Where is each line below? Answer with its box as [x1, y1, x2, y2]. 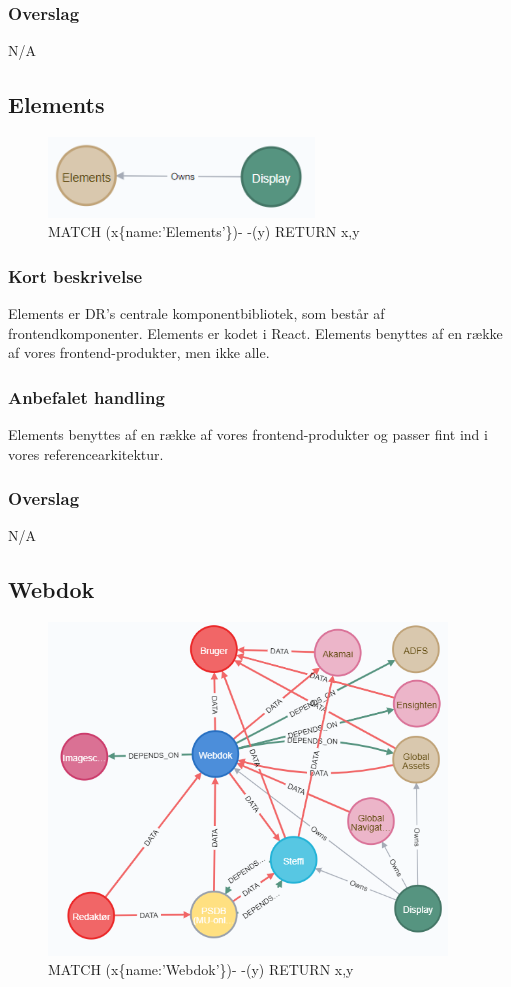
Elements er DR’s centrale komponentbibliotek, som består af [8, 303, 385, 324]
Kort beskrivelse [8, 263, 143, 288]
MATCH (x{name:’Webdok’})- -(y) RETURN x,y [48, 959, 354, 980]
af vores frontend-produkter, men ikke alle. [8, 342, 270, 363]
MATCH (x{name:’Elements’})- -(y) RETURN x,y [48, 221, 360, 242]
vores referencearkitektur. [8, 443, 164, 464]
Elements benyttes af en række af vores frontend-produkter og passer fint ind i [8, 424, 488, 445]
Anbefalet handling [8, 384, 165, 409]
